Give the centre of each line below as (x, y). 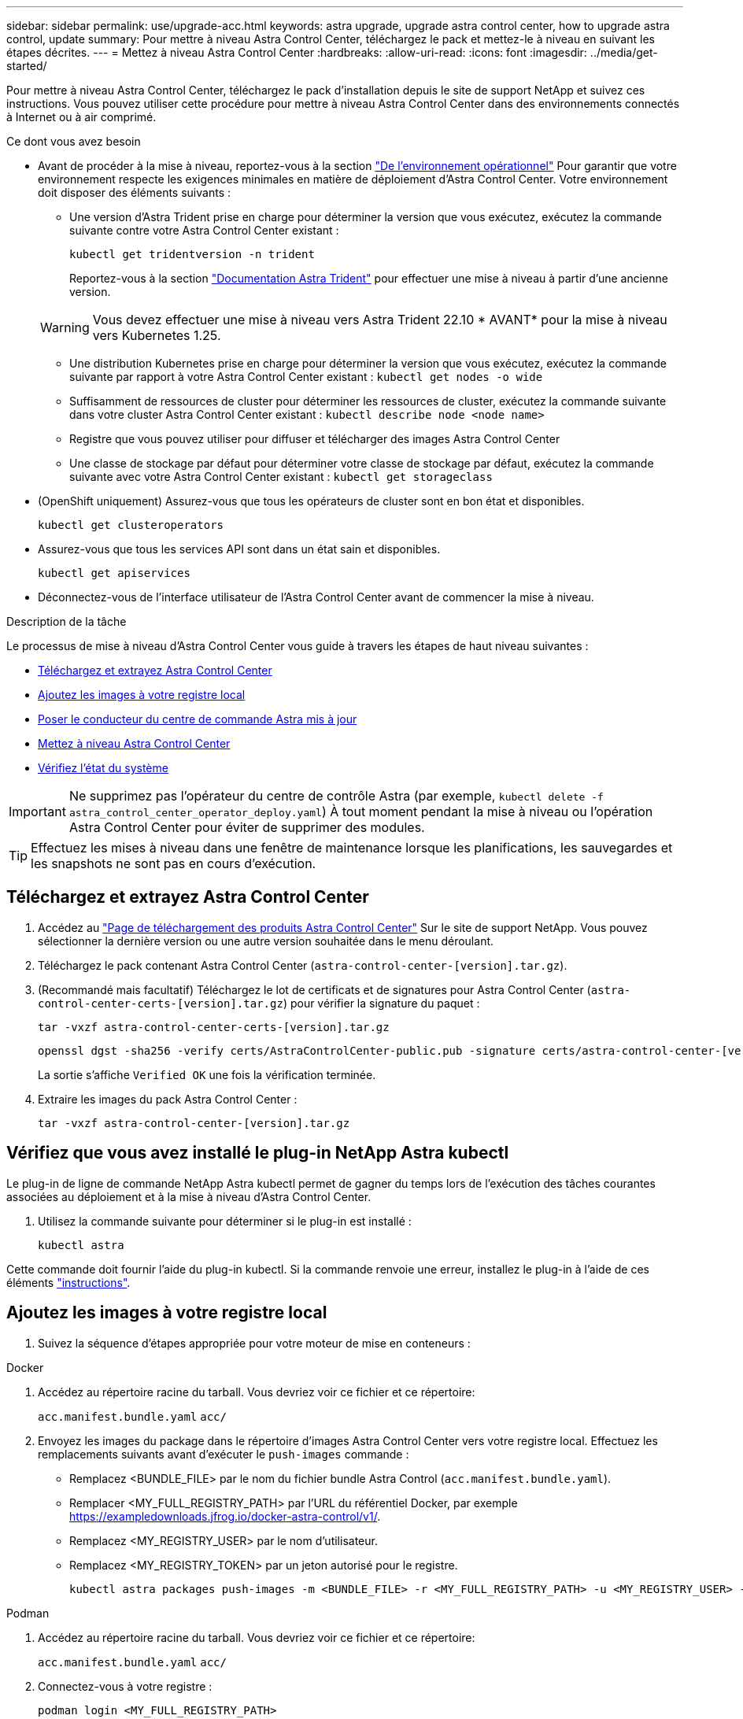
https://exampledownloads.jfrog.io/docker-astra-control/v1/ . (225, 1516)
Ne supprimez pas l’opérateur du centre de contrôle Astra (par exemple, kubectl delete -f (336, 796)
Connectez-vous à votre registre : (125, 1686)
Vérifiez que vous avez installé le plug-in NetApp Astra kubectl (258, 1153)
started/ (27, 66)
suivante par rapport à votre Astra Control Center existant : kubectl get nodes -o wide (306, 377)
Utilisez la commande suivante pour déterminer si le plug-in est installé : (225, 1221)
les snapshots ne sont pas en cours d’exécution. (174, 863)
